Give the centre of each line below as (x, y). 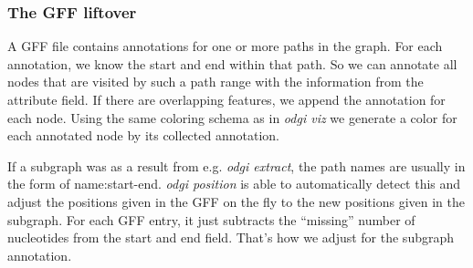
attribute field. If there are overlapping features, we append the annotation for (226, 99)
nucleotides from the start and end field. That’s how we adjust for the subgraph (231, 237)
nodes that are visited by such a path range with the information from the (215, 82)
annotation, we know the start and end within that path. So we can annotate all (232, 63)
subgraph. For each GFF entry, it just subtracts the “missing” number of (211, 219)
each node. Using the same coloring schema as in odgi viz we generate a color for (232, 117)
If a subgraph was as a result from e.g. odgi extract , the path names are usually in (236, 165)
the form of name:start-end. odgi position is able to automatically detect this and (234, 184)
